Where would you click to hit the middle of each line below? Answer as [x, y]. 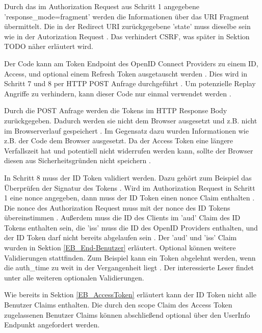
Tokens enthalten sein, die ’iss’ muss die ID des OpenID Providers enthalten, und [131, 227]
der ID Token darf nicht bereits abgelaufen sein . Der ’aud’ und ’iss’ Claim [121, 237]
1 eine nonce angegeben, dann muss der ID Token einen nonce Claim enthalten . [129, 198]
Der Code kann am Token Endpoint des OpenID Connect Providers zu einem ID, [131, 63]
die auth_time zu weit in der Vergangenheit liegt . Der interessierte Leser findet [129, 267]
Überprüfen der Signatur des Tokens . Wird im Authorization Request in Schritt [130, 187]
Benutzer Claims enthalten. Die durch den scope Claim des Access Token [118, 305]
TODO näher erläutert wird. [49, 46]
